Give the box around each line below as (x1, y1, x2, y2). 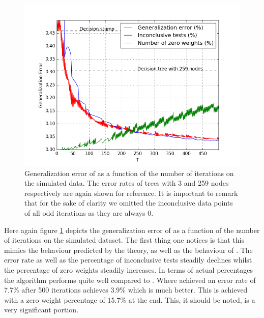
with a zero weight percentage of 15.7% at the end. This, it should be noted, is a (4, 294, 255, 305)
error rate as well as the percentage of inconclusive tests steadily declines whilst (4, 254, 252, 265)
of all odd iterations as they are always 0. (24, 207, 154, 218)
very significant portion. (4, 304, 79, 315)
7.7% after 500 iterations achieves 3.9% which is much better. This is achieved (4, 284, 248, 295)
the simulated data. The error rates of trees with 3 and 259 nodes (24, 178, 229, 188)
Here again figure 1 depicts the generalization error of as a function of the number (4, 224, 260, 235)
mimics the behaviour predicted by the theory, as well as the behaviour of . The (4, 244, 253, 255)
